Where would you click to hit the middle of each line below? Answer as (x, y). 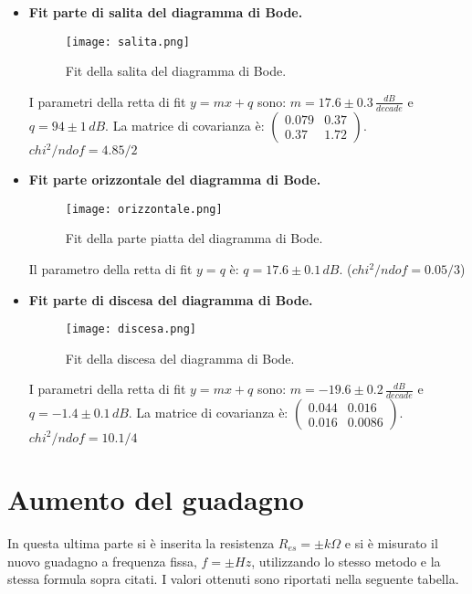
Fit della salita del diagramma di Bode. (176, 71)
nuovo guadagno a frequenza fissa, (102, 561)
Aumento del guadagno (156, 499)
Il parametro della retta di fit (110, 269)
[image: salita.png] (127, 42)
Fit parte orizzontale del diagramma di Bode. (175, 180)
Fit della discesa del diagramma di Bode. (180, 358)
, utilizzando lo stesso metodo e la (346, 561)
